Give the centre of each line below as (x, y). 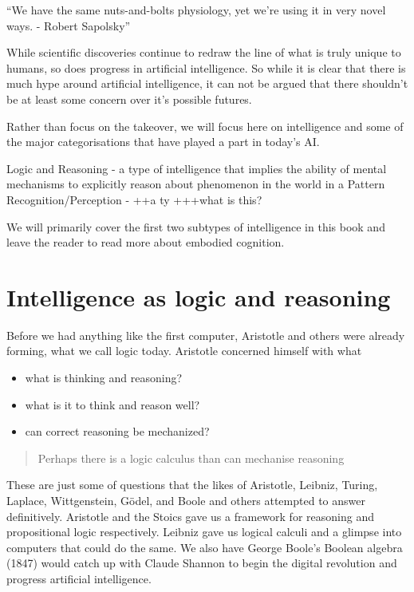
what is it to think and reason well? (112, 404)
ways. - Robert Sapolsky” (69, 25)
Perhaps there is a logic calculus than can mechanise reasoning (191, 458)
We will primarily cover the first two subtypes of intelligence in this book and (196, 226)
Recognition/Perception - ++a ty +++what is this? (134, 199)
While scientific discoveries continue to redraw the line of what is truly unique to (204, 52)
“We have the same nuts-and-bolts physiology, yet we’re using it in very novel (196, 10)
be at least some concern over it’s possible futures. (129, 99)
